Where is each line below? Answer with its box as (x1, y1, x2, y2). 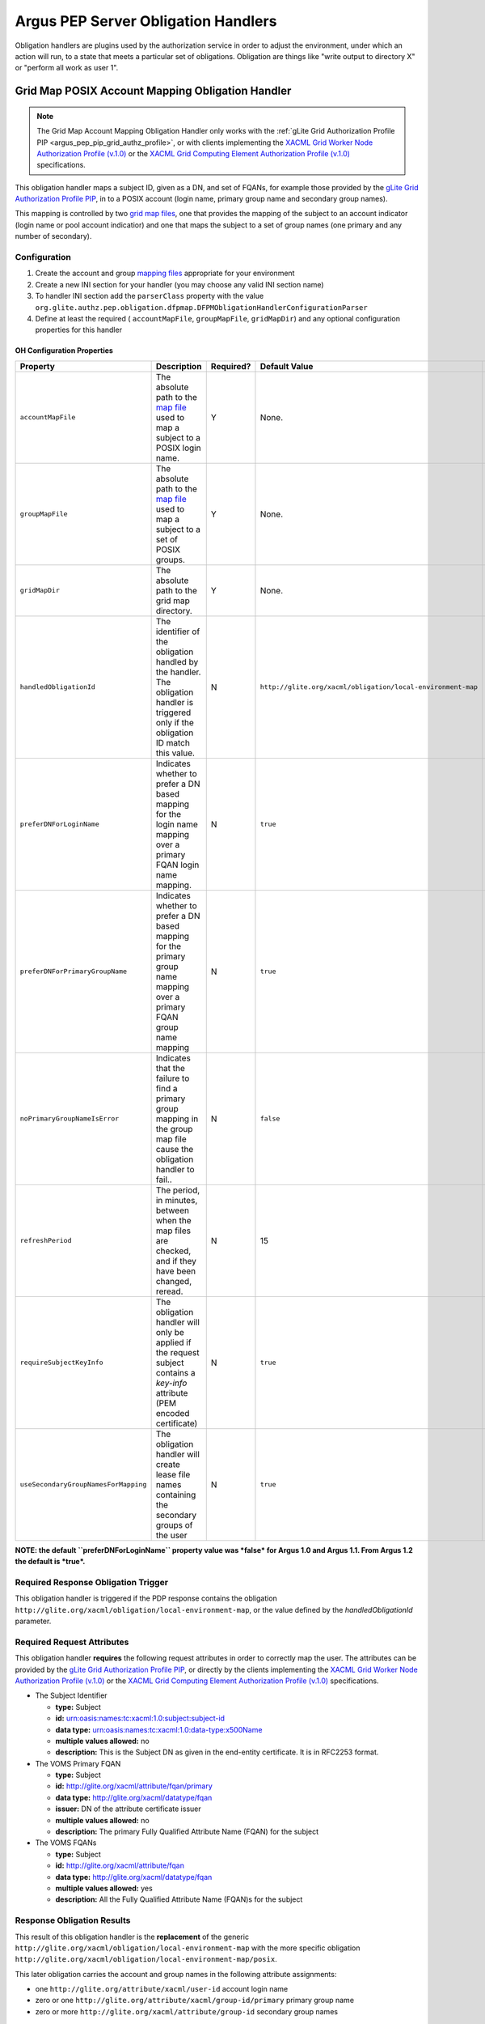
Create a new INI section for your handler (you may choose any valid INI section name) (35, 279, 324, 289)
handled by (155, 656, 199, 667)
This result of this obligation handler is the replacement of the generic (15, 1932, 250, 1941)
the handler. (155, 666, 201, 678)
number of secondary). (15, 232, 92, 241)
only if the (155, 716, 194, 728)
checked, (155, 1245, 192, 1256)
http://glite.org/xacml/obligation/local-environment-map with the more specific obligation (15, 1943, 361, 1953)
